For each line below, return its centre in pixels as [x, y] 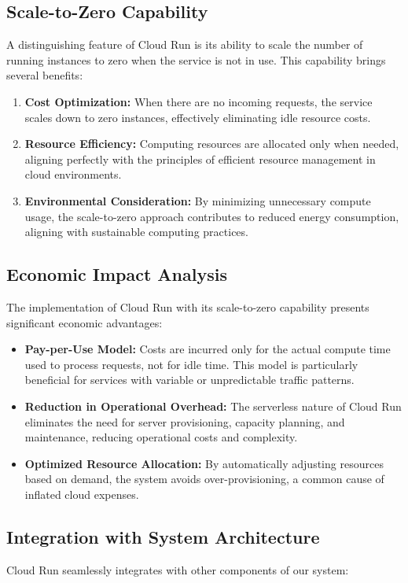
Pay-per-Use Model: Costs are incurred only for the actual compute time [208, 349]
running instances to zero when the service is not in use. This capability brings [196, 59]
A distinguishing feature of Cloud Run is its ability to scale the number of [185, 44]
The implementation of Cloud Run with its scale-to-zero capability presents [188, 306]
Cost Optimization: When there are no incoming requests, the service [198, 101]
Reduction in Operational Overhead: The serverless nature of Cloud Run [213, 406]
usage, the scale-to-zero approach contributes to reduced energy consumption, [212, 216]
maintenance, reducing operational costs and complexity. [161, 437]
